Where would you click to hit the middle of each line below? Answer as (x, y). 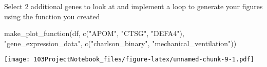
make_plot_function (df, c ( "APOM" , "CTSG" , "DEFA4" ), (94, 33)
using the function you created (52, 16)
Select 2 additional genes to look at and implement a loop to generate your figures (133, 6)
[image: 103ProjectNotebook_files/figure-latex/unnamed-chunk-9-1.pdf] (129, 60)
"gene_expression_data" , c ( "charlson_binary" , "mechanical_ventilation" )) (120, 43)
